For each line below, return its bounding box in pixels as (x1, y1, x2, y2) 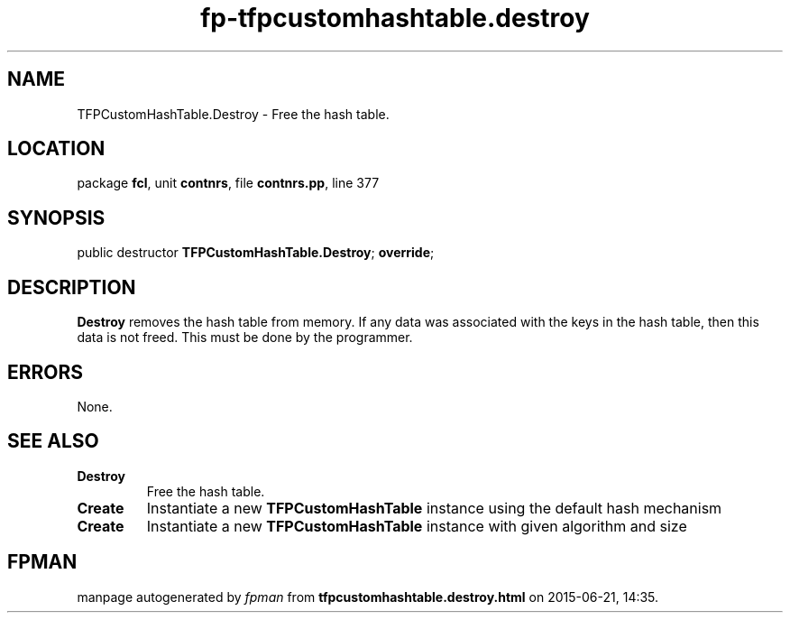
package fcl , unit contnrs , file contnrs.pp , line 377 (77, 175, 380, 191)
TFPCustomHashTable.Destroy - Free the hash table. (77, 106, 390, 122)
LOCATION (7, 137, 106, 161)
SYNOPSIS (7, 206, 106, 229)
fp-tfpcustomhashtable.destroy (200, 3, 590, 33)
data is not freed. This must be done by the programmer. (77, 329, 413, 346)
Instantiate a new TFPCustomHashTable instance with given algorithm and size (146, 516, 687, 535)
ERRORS (7, 360, 84, 384)
